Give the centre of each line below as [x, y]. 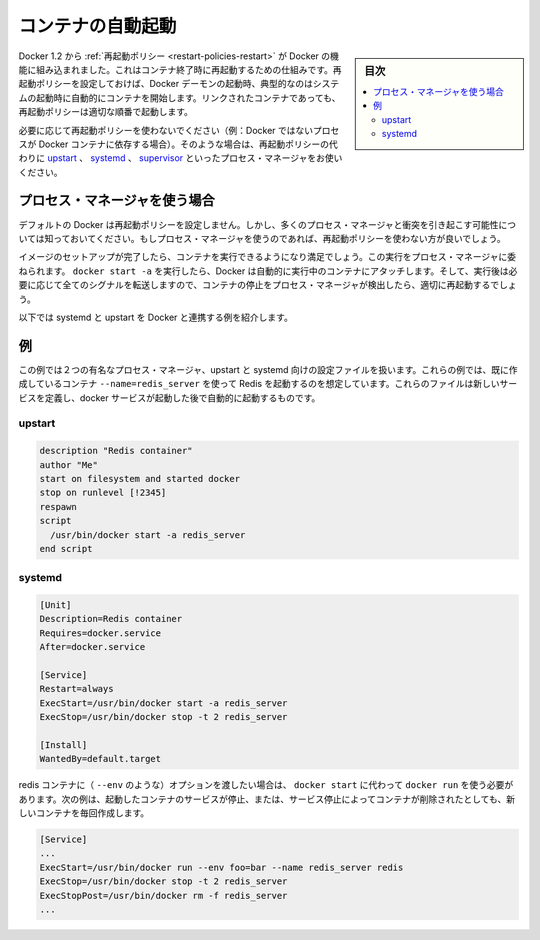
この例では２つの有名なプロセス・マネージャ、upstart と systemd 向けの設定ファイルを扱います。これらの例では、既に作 [268, 369]
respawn [58, 506]
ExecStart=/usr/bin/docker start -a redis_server [163, 703]
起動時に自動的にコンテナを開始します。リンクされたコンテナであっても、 [188, 97]
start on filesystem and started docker [139, 478]
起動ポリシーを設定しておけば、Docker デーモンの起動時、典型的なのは [166, 84]
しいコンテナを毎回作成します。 [84, 813]
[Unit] [55, 605]
